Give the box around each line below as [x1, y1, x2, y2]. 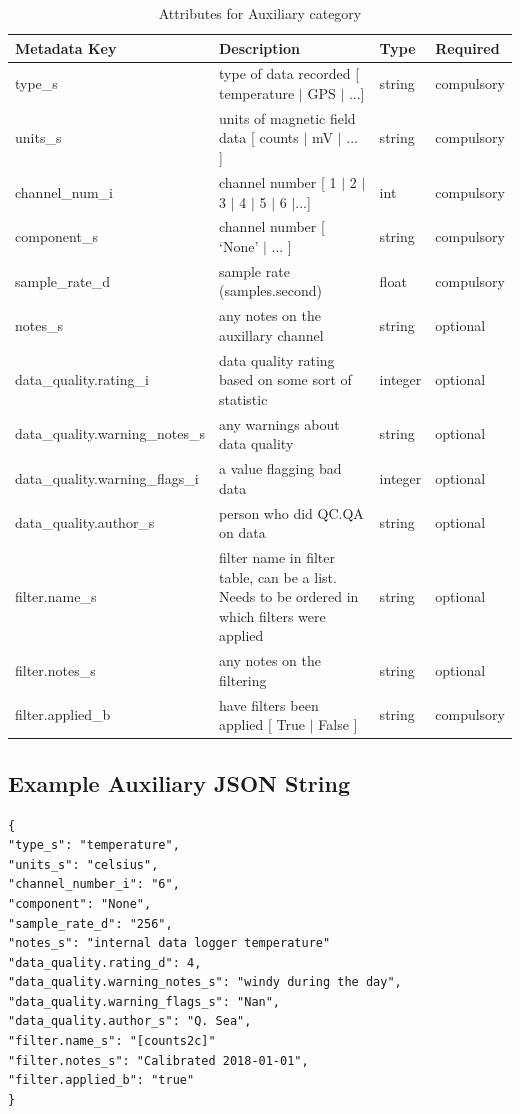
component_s [15, 226, 98, 247]
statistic [219, 388, 268, 409]
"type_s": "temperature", [8, 838, 180, 853]
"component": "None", [8, 896, 152, 911]
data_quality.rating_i [15, 369, 149, 390]
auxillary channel [219, 324, 324, 345]
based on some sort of [219, 369, 352, 390]
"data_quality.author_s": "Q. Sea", [8, 1014, 252, 1029]
